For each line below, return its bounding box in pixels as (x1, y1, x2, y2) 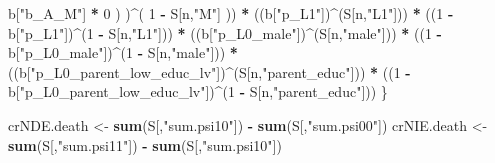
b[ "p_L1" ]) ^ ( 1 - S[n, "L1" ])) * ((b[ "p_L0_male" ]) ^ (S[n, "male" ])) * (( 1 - (8, 22, 442, 43)
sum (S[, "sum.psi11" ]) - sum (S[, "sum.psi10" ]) (8, 134, 282, 155)
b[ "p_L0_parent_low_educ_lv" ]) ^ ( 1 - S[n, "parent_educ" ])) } (8, 81, 388, 102)
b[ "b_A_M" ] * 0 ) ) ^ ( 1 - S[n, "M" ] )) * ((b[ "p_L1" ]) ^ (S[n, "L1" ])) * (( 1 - (8, 3, 454, 23)
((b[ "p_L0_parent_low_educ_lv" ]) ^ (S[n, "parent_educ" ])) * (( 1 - (8, 61, 411, 82)
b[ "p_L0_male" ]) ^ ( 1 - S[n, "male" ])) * (8, 42, 238, 63)
